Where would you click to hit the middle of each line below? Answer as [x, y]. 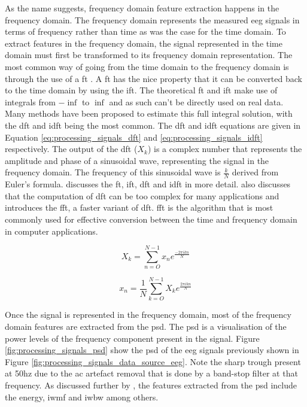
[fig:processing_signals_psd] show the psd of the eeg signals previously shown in [152, 350]
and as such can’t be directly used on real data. [196, 101]
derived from [255, 172]
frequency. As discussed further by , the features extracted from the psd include [151, 385]
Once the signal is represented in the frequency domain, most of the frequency [148, 315]
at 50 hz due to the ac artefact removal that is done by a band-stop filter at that [151, 373]
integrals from [30, 101]
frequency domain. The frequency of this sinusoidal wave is [113, 172]
